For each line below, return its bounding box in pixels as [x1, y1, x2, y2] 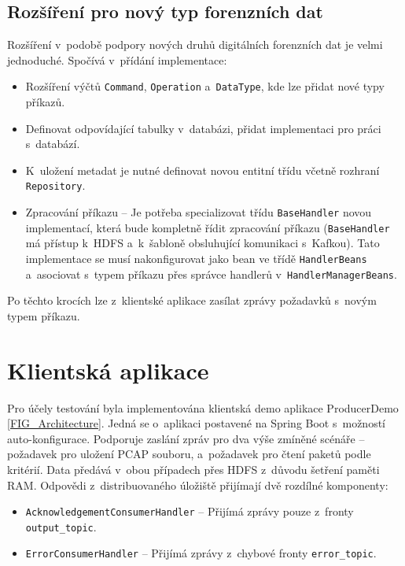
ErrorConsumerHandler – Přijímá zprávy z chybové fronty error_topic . [25, 545, 377, 561]
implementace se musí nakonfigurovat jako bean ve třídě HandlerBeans [25, 250, 367, 266]
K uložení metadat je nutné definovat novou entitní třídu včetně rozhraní [25, 161, 380, 178]
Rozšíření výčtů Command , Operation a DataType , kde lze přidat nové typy [25, 78, 385, 94]
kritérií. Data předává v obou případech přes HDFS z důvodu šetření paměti [7, 461, 380, 477]
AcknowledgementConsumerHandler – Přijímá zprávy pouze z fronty [25, 503, 354, 520]
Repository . [25, 177, 86, 194]
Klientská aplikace [7, 353, 209, 386]
